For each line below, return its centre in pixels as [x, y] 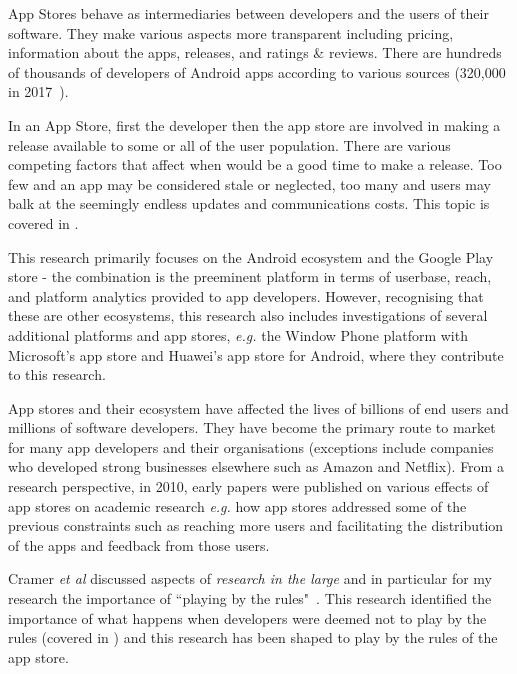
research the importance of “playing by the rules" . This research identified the [250, 598]
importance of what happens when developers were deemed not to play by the [247, 617]
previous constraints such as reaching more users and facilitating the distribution [256, 525]
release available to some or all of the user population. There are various [229, 144]
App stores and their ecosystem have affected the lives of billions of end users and [258, 407]
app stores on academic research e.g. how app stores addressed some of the [237, 505]
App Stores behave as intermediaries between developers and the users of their [248, 13]
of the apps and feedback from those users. [139, 544]
